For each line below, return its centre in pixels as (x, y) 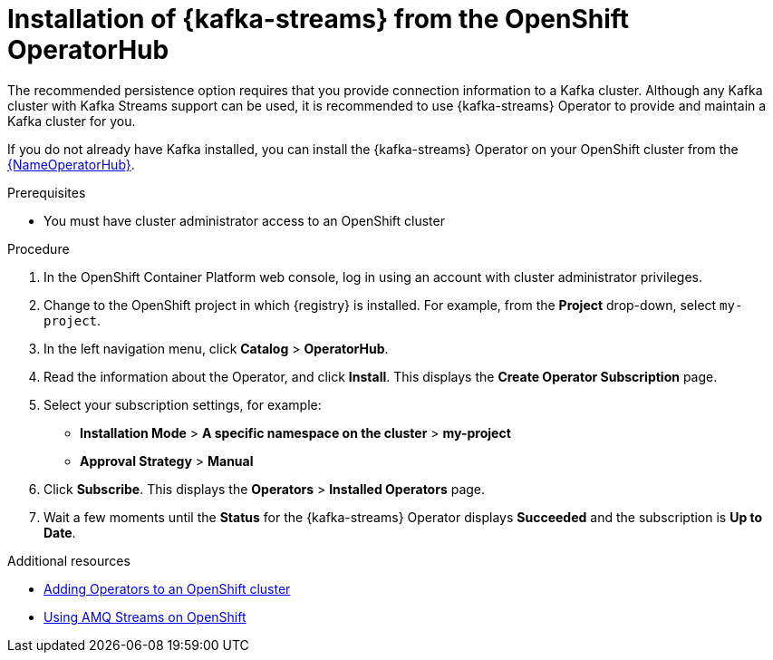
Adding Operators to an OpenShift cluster (167, 588)
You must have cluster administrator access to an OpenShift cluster (244, 220)
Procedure (39, 248)
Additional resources (69, 560)
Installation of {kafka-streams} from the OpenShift (319, 19)
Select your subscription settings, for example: (183, 404)
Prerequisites (47, 192)
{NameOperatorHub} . (71, 164)
